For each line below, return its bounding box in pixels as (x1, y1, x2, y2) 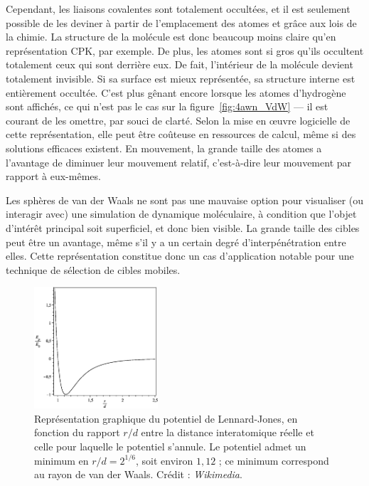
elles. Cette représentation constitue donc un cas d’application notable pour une (6, 248, 354, 263)
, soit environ (136, 453, 193, 467)
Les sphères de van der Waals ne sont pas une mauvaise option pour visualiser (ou (6, 192, 364, 207)
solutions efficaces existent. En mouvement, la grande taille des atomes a (6, 140, 322, 155)
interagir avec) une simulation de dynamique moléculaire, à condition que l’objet (6, 206, 357, 221)
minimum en (34, 453, 89, 467)
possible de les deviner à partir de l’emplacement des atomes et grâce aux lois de (6, 15, 357, 30)
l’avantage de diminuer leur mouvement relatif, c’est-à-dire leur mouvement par (6, 154, 352, 169)
